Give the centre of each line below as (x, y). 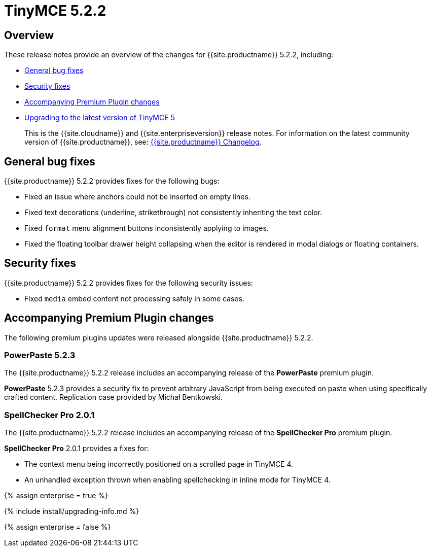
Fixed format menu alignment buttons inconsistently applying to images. (147, 228)
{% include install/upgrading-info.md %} (72, 511)
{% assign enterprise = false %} (58, 527)
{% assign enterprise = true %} (56, 496)
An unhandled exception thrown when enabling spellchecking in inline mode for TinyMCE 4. (177, 480)
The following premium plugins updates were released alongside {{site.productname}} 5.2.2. (159, 337)
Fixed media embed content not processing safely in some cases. (134, 298)
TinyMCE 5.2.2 (55, 11)
